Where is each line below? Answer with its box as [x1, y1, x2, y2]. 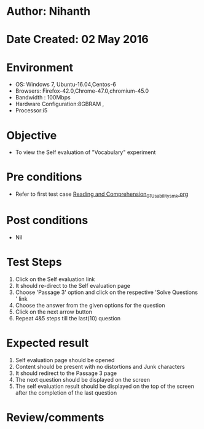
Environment [6, 60, 74, 74]
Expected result [6, 336, 89, 350]
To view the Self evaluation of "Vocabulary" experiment [15, 149, 156, 156]
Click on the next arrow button [15, 308, 93, 315]
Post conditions [6, 214, 88, 228]
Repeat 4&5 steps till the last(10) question [15, 314, 121, 322]
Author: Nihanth [6, 4, 91, 18]
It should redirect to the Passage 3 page [15, 369, 117, 377]
